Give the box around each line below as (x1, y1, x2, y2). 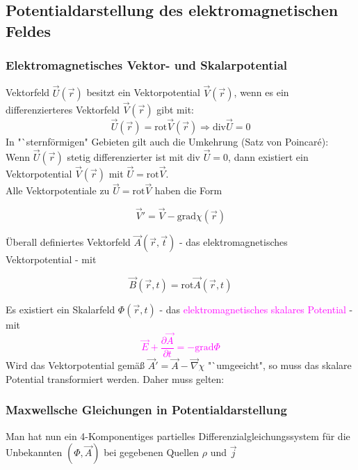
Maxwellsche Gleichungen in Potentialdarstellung (6, 401, 287, 418)
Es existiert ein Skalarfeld (6, 302, 115, 317)
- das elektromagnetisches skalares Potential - (159, 302, 353, 317)
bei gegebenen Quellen (104, 445, 200, 460)
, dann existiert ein (228, 149, 309, 164)
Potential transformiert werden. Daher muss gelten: (6, 371, 225, 386)
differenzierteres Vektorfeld (6, 102, 120, 116)
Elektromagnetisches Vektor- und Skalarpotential (6, 56, 288, 74)
